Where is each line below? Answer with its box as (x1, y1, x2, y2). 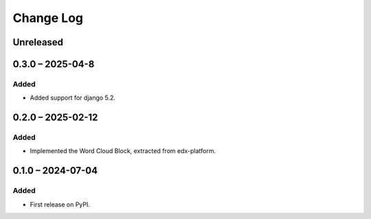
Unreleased (12, 36, 64, 48)
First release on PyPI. (30, 200, 91, 209)
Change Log (12, 10, 84, 25)
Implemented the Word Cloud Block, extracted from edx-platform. (30, 147, 216, 155)
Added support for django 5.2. (30, 93, 116, 102)
